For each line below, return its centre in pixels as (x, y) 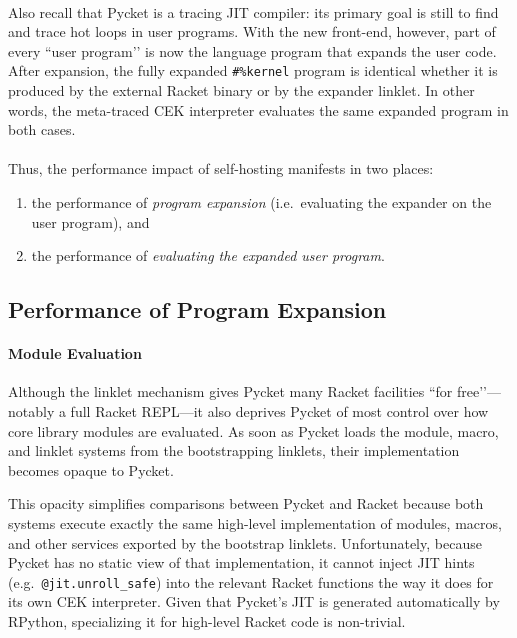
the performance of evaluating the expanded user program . (208, 255)
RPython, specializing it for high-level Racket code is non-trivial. (207, 620)
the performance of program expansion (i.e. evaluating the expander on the (261, 202)
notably (31, 410)
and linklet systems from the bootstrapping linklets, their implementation (234, 450)
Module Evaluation (75, 353)
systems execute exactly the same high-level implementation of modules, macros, (255, 522)
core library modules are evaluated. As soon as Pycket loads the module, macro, (253, 430)
